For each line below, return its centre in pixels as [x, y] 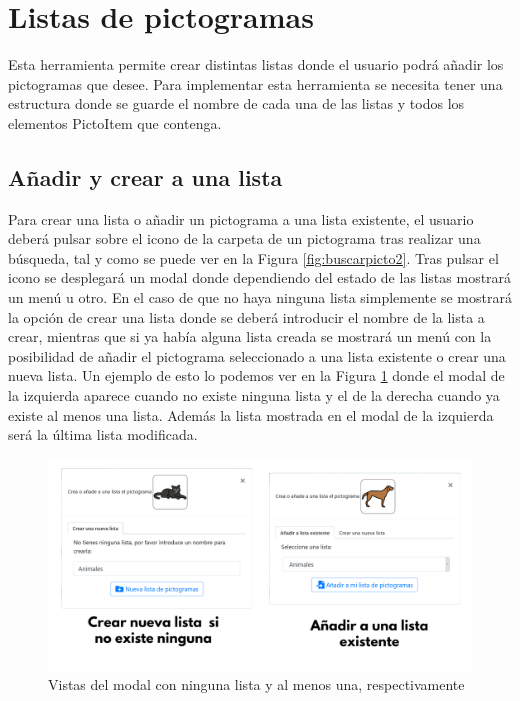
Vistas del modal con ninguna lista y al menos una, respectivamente [256, 684]
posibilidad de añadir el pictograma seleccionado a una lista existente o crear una [257, 355]
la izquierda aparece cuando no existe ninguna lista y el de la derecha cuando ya [254, 395]
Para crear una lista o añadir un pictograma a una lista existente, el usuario [241, 218]
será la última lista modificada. [103, 434]
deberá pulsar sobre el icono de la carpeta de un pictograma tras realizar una [244, 238]
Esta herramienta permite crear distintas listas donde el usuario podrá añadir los [256, 64]
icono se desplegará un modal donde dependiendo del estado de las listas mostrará [260, 277]
